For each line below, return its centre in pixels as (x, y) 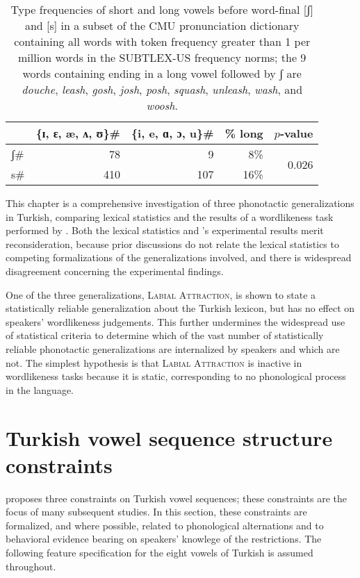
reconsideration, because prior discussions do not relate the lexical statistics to (172, 243)
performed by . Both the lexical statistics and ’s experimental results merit (165, 230)
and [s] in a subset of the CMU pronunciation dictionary (162, 25)
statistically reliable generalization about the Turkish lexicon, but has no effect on (180, 308)
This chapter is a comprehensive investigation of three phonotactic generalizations (180, 203)
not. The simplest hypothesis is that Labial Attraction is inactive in (154, 362)
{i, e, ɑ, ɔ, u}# (172, 133)
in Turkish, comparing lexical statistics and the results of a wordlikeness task (170, 216)
